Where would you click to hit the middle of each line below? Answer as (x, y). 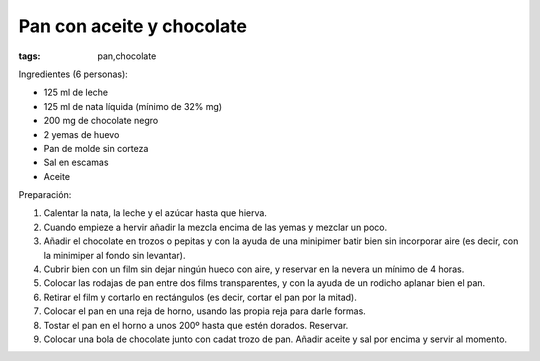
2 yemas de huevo (81, 134)
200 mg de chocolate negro (101, 121)
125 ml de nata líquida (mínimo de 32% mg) (133, 106)
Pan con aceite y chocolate (132, 26)
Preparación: (45, 195)
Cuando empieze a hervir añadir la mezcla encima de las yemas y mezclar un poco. (215, 227)
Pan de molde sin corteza (96, 148)
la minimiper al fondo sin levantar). (114, 255)
